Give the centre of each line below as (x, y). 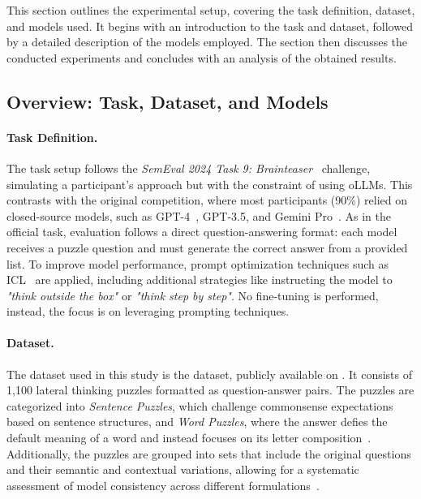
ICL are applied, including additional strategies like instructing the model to (200, 280)
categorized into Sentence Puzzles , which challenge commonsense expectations (200, 405)
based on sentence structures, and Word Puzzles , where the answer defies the (197, 422)
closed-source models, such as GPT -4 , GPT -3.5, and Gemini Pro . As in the (199, 215)
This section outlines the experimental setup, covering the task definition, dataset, (211, 10)
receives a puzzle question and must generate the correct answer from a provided (207, 247)
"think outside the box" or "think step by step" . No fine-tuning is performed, (193, 295)
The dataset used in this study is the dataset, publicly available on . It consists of (210, 374)
